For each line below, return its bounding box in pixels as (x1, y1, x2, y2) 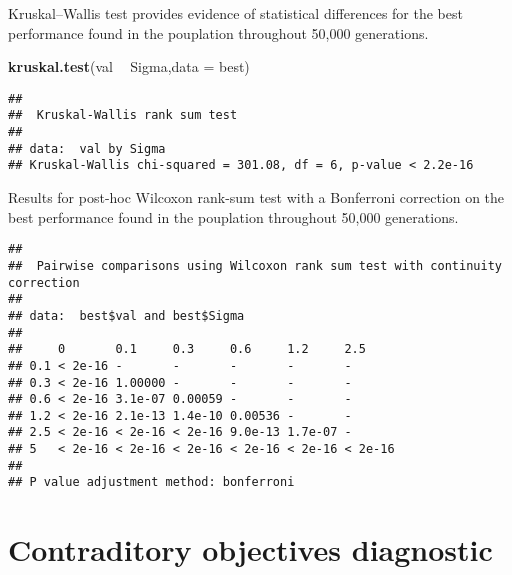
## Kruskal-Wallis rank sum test (8, 108, 238, 123)
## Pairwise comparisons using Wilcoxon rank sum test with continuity (8, 258, 502, 273)
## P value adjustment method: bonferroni (8, 475, 295, 490)
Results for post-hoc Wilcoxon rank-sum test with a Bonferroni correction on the (8, 187, 505, 208)
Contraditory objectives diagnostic (8, 529, 493, 570)
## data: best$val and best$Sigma (8, 308, 245, 323)
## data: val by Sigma (8, 141, 166, 156)
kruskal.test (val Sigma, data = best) (8, 56, 250, 77)
